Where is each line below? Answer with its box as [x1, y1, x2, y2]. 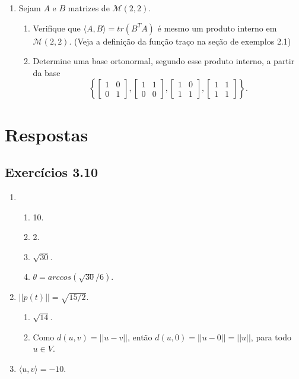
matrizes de [68, 2, 110, 14]
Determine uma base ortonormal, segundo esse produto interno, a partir [33, 55, 295, 67]
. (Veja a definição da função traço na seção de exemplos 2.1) [69, 34, 291, 47]
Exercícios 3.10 [5, 163, 98, 181]
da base [33, 66, 61, 78]
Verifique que [33, 21, 81, 34]
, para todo [250, 330, 291, 343]
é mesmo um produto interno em [157, 21, 277, 34]
